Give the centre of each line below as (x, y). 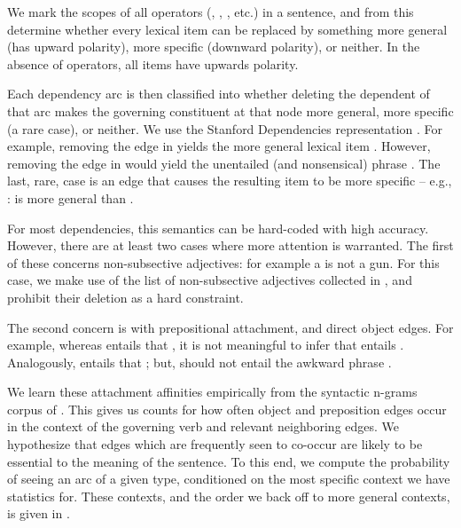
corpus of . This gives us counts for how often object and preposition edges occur (227, 409)
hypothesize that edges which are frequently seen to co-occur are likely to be (215, 444)
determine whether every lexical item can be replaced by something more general (227, 29)
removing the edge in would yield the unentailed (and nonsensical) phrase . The (224, 163)
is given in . (39, 513)
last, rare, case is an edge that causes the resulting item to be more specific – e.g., (230, 181)
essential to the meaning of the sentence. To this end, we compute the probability (229, 461)
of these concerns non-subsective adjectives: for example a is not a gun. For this (223, 262)
